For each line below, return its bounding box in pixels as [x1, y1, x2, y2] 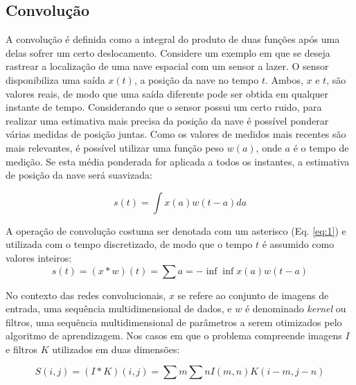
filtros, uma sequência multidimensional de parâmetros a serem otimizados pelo [6, 314, 342, 329]
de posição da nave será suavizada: [6, 168, 152, 182]
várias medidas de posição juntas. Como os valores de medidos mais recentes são [6, 127, 346, 141]
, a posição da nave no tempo [134, 72, 259, 87]
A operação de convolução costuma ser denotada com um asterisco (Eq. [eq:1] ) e [6, 223, 346, 238]
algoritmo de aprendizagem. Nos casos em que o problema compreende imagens [6, 328, 342, 343]
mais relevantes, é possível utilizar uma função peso [6, 140, 224, 154]
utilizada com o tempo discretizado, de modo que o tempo [6, 237, 253, 251]
